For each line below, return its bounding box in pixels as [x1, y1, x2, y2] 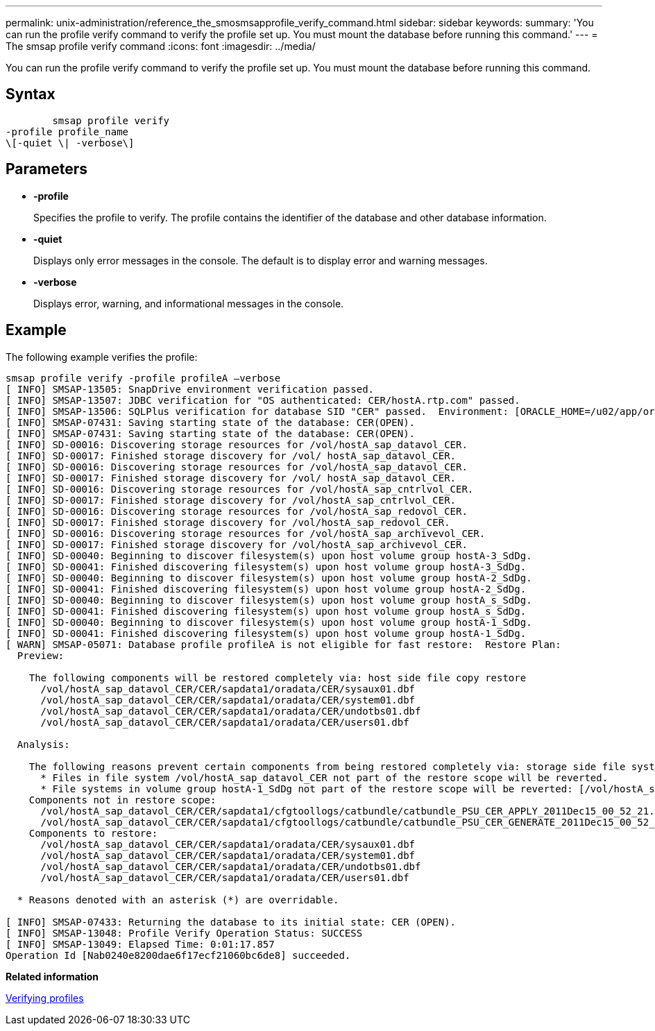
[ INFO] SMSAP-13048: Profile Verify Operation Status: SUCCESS [6, 927, 363, 939]
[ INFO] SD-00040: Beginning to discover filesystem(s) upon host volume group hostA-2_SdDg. [6, 572, 532, 583]
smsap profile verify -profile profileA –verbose [6, 372, 281, 384]
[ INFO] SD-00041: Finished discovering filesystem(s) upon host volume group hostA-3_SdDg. [6, 561, 527, 572]
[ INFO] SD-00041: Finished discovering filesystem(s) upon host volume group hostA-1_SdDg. [6, 627, 527, 639]
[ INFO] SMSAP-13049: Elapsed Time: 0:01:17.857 [6, 938, 275, 950]
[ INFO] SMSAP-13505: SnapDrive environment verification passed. [6, 383, 375, 395]
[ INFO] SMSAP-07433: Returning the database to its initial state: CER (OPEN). [6, 916, 457, 928]
